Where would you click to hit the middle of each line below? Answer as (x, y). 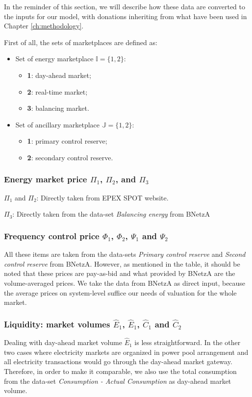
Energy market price (46, 179)
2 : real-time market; (57, 91)
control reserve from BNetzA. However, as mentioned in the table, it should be (122, 263)
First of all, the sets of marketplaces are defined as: (81, 42)
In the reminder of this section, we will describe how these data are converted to (125, 6)
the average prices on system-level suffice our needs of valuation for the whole (120, 292)
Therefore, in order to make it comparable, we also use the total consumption (120, 371)
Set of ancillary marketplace (57, 124)
